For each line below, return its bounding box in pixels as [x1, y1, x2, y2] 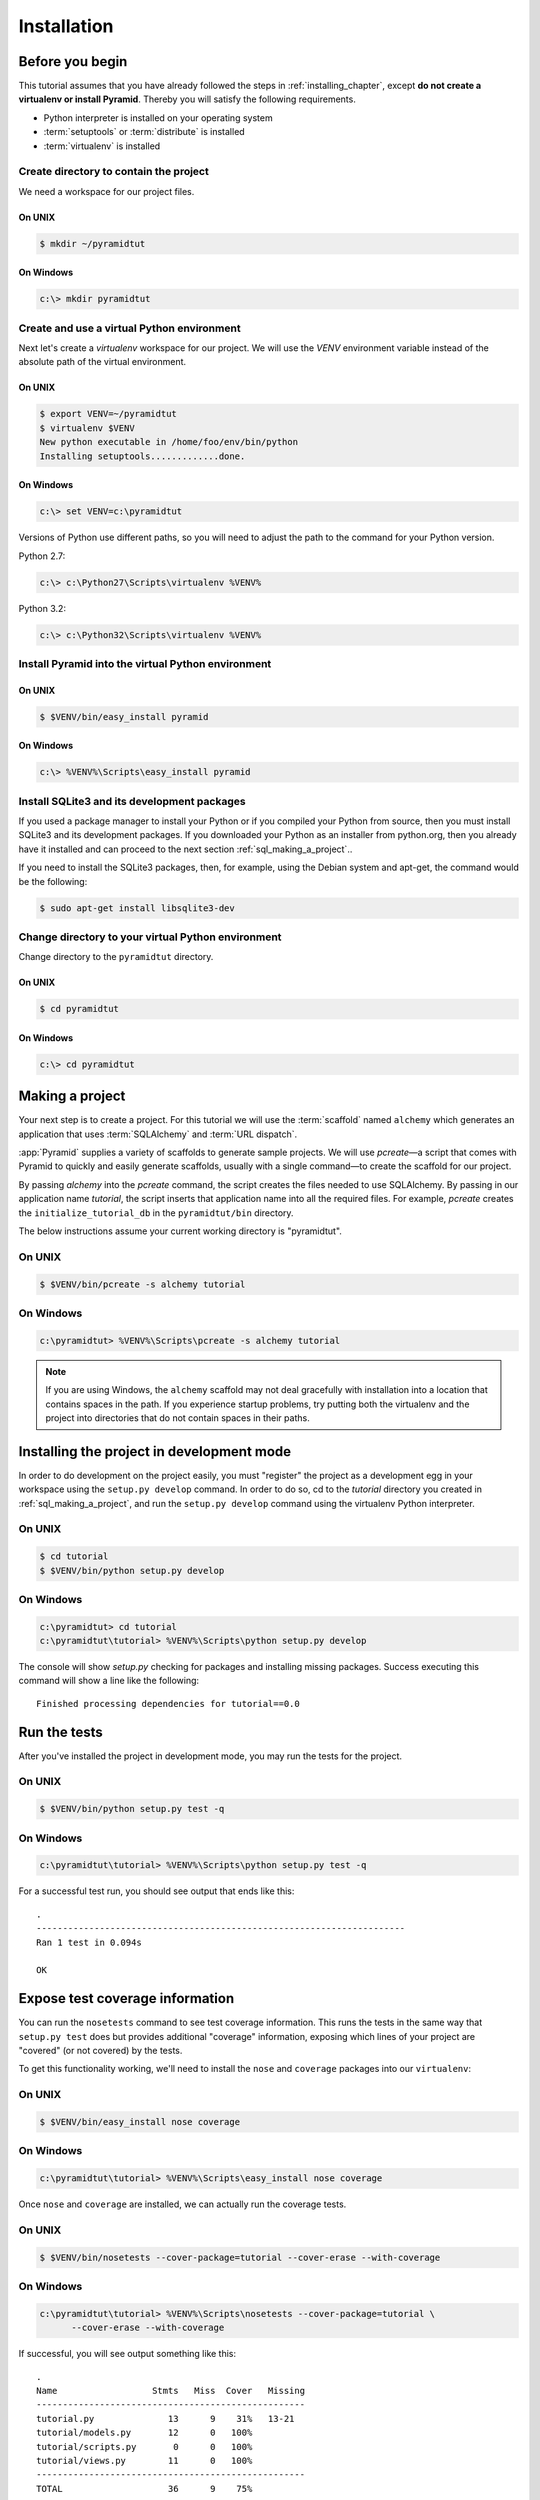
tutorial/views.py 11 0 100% [36, 2455, 253, 2466]
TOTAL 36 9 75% [36, 2483, 253, 2494]
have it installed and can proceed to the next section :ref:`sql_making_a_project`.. [18, 843, 353, 855]
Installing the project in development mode [18, 1443, 292, 1460]
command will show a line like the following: [18, 1675, 200, 1687]
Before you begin [18, 53, 128, 70]
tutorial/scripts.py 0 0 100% [36, 2441, 253, 2452]
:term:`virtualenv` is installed [43, 140, 161, 152]
